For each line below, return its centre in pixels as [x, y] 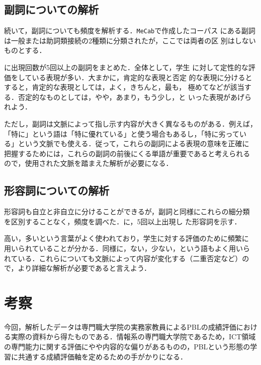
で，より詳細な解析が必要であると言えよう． [77, 268]
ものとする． [25, 50]
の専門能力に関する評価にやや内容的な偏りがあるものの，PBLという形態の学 [131, 347]
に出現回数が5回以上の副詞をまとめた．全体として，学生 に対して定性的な [126, 67]
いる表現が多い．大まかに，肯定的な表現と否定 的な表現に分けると [142, 77]
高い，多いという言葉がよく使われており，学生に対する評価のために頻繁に [126, 238]
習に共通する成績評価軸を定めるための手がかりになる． [96, 356]
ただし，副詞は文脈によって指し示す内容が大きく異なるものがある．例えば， [130, 124]
